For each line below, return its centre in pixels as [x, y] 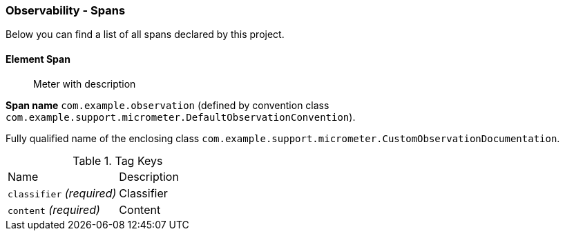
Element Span [38, 59]
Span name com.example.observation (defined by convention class [167, 105]
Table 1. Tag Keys [118, 160]
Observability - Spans [66, 10]
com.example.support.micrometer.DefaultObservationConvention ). [181, 117]
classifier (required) [62, 193]
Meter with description [85, 83]
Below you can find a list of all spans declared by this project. [145, 35]
